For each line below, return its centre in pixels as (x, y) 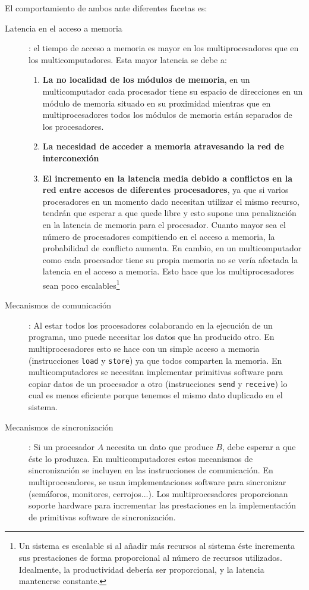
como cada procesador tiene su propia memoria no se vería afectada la (170, 259)
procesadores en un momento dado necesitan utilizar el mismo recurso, (171, 201)
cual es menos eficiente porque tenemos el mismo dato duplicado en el (156, 395)
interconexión (71, 157)
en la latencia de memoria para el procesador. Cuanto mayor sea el (164, 224)
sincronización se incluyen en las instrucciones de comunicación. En (151, 470)
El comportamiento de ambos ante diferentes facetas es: (106, 8)
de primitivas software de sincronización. (102, 516)
